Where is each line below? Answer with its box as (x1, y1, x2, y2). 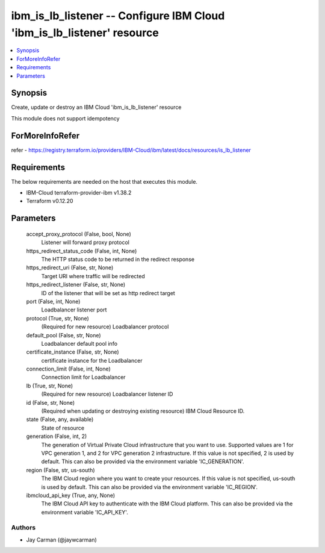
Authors (11, 523, 36, 532)
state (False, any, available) (26, 416, 94, 423)
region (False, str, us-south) (26, 466, 96, 473)
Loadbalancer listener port (41, 306, 107, 313)
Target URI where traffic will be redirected (41, 272, 145, 280)
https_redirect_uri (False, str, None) (26, 264, 114, 271)
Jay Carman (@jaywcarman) (26, 536, 97, 543)
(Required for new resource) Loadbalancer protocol (41, 323, 169, 331)
